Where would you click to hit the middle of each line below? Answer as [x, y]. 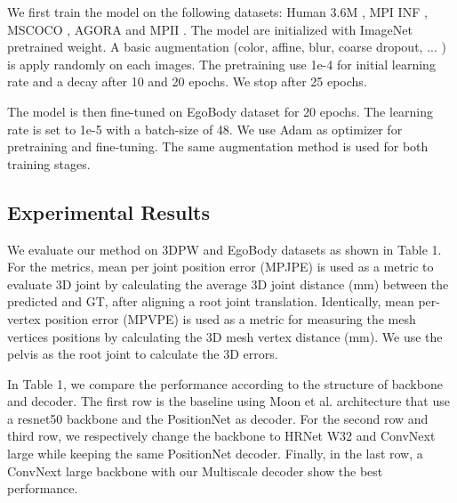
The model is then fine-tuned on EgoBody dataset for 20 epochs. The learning [220, 111]
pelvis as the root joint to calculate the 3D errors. [143, 354]
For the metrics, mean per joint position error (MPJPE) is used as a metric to [220, 267]
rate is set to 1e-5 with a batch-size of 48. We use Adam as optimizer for [205, 129]
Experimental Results [108, 211]
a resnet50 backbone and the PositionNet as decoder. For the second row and [218, 418]
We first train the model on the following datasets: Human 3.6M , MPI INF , [217, 12]
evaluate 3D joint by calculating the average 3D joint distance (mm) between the [228, 284]
